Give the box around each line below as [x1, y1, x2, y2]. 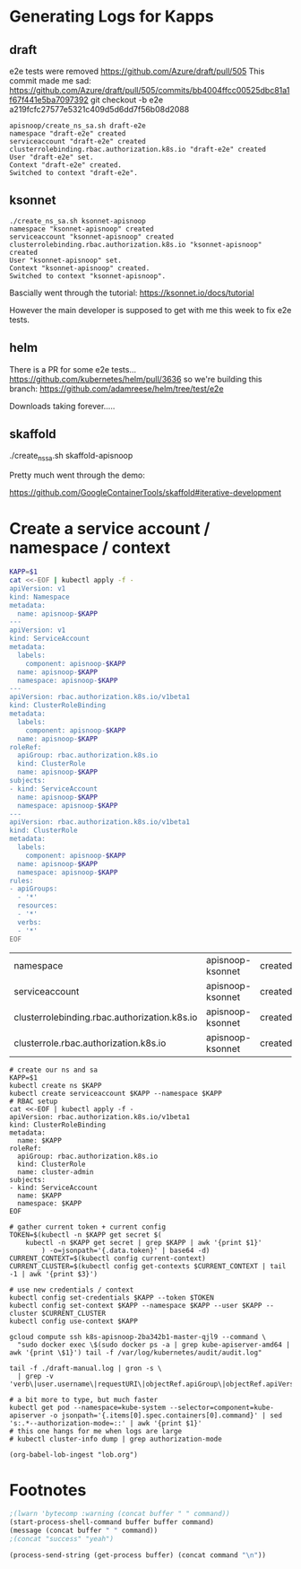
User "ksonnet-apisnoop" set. [9, 256, 123, 265]
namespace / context [9, 538, 171, 558]
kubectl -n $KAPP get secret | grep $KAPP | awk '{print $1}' [25, 1238, 262, 1247]
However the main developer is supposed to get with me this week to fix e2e [9, 304, 292, 315]
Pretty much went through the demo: [9, 469, 146, 481]
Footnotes [9, 1479, 87, 1500]
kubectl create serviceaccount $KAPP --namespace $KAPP [9, 1089, 222, 1098]
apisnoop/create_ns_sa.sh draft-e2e [9, 121, 146, 130]
